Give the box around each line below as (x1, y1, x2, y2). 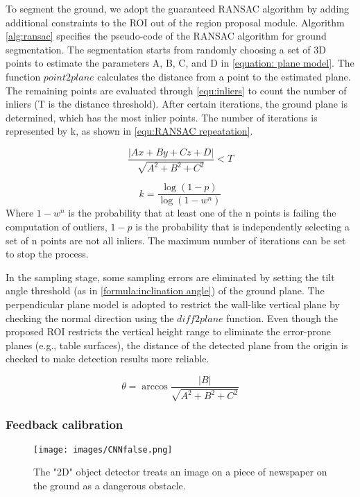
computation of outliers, (6, 219, 108, 234)
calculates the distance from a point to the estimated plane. (97, 69, 351, 83)
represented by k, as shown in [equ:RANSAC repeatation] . (6, 124, 253, 138)
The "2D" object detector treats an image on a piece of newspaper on (33, 464, 327, 479)
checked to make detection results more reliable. (6, 351, 209, 366)
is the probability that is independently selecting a (135, 219, 350, 234)
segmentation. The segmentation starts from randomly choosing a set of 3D (6, 42, 326, 56)
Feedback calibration (6, 416, 123, 433)
